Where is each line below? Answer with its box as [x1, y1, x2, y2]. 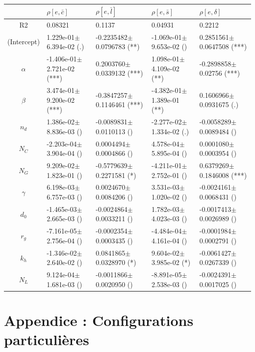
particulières [4, 329, 89, 350]
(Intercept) [7, 36, 40, 47]
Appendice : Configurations [4, 310, 194, 330]
